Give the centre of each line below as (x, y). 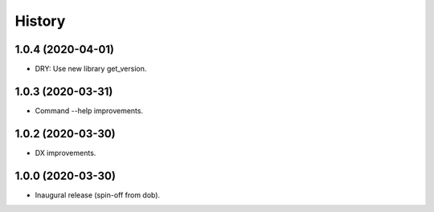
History (40, 21)
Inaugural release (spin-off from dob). (98, 195)
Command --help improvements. (89, 110)
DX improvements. (66, 153)
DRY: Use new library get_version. (91, 69)
